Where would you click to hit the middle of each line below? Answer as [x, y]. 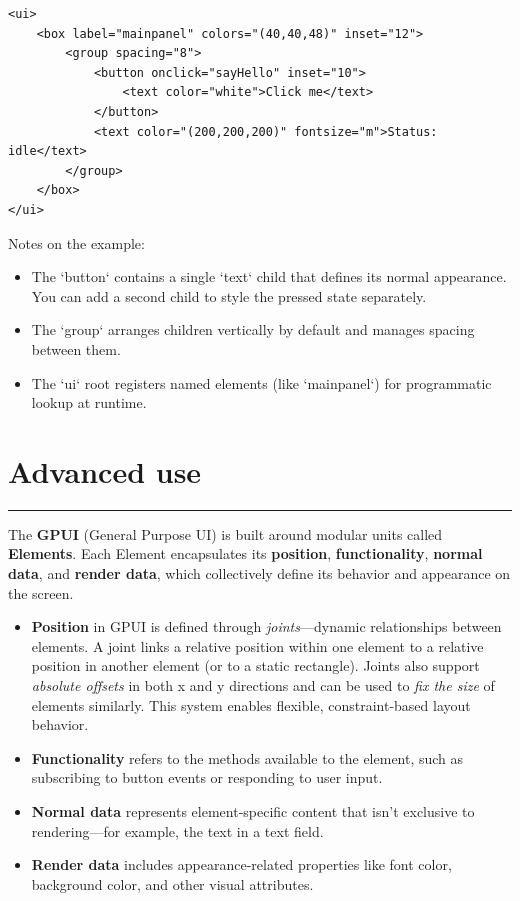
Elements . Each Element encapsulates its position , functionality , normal [245, 553]
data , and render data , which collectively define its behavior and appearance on [259, 573]
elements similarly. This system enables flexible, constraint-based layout [251, 704]
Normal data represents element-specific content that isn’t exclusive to [253, 810]
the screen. [41, 592]
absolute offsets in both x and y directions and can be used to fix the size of [263, 684]
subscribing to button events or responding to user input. [207, 777]
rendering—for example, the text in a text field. [177, 830]
